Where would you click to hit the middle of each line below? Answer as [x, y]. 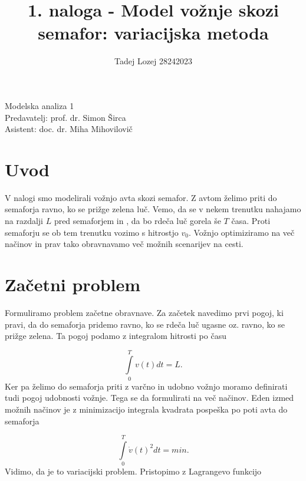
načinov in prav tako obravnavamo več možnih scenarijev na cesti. [124, 244]
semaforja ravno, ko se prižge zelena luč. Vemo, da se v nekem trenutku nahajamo [153, 209]
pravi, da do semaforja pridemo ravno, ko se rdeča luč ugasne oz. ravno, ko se [145, 324]
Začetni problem [73, 284]
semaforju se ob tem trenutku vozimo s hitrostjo [92, 232]
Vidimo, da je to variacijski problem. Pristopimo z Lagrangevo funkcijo [133, 471]
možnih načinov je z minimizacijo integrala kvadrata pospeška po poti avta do [146, 409]
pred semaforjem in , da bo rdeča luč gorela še [137, 220]
